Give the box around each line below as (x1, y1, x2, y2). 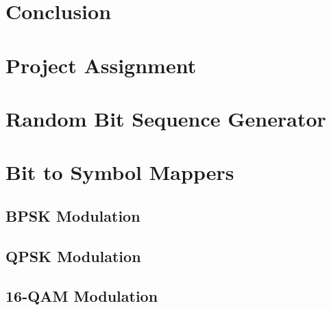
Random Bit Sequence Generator (5, 104, 326, 132)
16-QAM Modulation (5, 285, 158, 307)
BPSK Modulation (5, 205, 140, 226)
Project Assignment (5, 51, 197, 79)
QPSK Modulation (5, 245, 141, 266)
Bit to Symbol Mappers (5, 158, 234, 186)
